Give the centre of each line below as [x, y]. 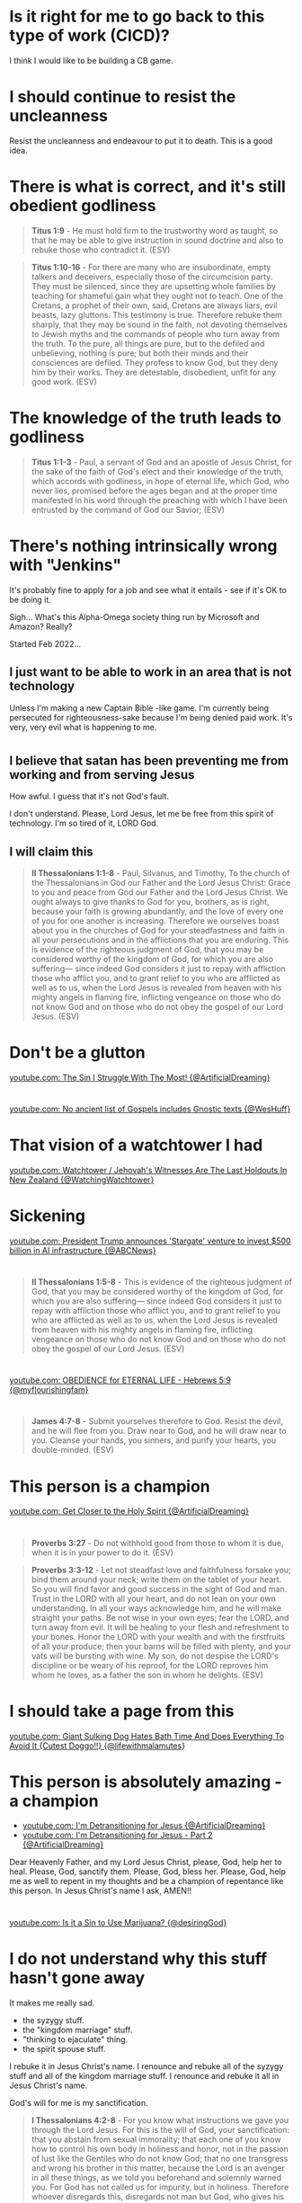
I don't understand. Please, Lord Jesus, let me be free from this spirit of [142, 814]
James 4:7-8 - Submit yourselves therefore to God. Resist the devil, [157, 1421]
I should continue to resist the [123, 97]
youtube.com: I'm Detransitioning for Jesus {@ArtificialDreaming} [144, 1826]
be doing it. [30, 599]
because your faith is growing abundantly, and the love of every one [157, 911]
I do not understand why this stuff [138, 1958]
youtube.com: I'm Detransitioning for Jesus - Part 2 [117, 1836]
